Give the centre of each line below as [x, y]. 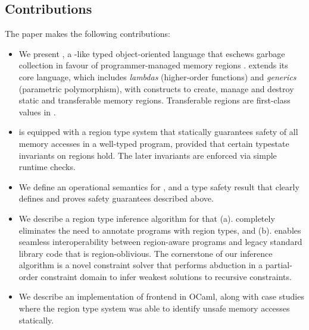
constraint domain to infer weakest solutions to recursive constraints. [166, 276]
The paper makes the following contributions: [88, 34]
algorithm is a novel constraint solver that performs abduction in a [141, 265]
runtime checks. [47, 167]
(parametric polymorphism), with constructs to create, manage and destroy [156, 88]
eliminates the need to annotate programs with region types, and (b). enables [160, 230]
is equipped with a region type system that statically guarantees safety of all [158, 132]
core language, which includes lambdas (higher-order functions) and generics [157, 76]
